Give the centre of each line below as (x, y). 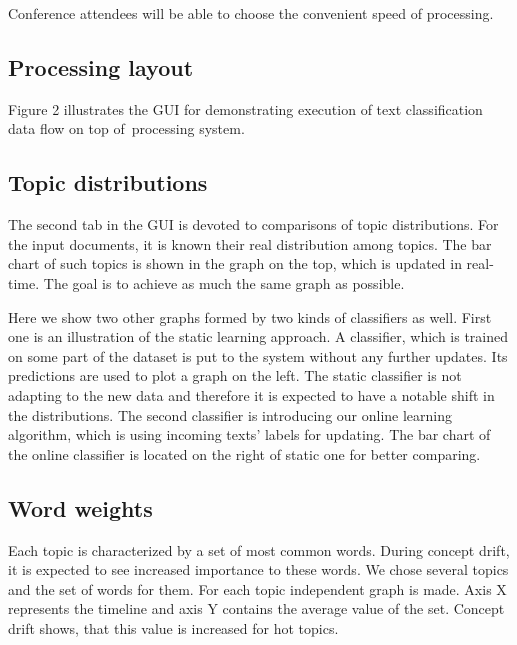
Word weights (80, 507)
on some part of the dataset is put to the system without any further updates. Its (258, 355)
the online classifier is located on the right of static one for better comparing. (244, 453)
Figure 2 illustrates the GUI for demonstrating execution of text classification (245, 108)
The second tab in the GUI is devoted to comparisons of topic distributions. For (253, 224)
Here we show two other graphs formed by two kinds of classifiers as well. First (250, 316)
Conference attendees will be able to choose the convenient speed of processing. (251, 13)
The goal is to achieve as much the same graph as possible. (224, 282)
